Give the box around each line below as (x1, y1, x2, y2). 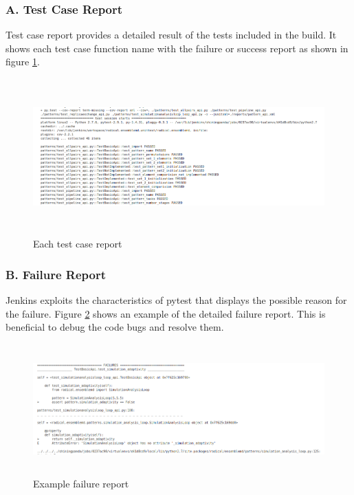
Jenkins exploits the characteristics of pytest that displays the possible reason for (5, 293, 347, 307)
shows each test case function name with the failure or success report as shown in (5, 41, 349, 55)
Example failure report (33, 476, 129, 490)
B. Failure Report (5, 265, 107, 283)
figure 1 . (5, 54, 40, 69)
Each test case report (33, 236, 122, 251)
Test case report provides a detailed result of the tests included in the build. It (5, 27, 337, 42)
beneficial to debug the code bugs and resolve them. (5, 320, 224, 334)
